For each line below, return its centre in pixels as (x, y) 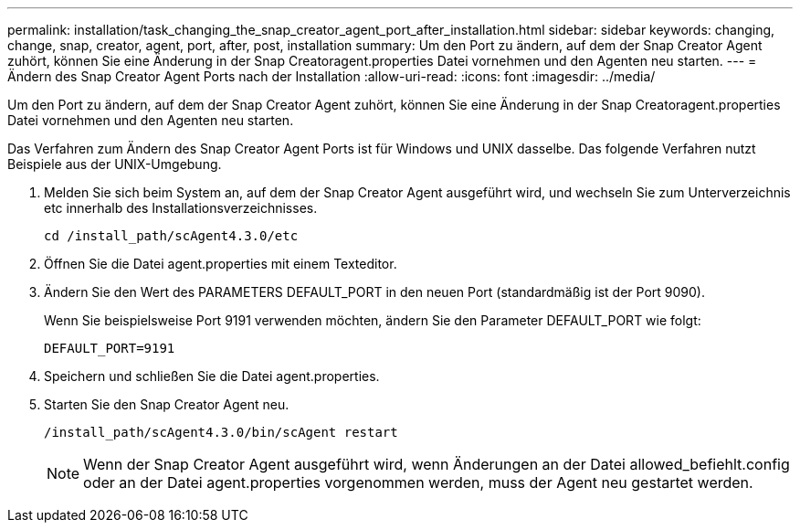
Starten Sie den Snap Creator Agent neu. (167, 404)
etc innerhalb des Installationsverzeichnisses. (181, 208)
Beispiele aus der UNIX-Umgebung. (115, 164)
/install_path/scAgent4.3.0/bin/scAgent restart (221, 432)
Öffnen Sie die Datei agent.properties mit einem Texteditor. (221, 264)
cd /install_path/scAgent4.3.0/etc (171, 236)
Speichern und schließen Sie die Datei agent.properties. (212, 376)
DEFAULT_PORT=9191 (110, 348)
